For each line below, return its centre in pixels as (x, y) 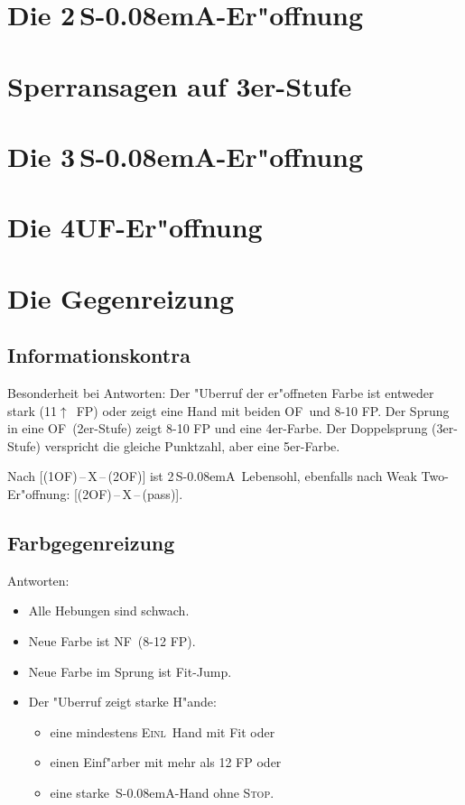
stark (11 (32, 410)
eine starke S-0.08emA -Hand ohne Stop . (162, 792)
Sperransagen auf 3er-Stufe (180, 85)
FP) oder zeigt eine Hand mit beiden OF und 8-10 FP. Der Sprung (263, 410)
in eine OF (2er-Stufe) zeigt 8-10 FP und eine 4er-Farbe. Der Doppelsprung (218, 428)
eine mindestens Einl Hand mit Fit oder (163, 731)
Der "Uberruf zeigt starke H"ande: (122, 702)
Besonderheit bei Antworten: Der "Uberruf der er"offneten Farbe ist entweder (221, 393)
